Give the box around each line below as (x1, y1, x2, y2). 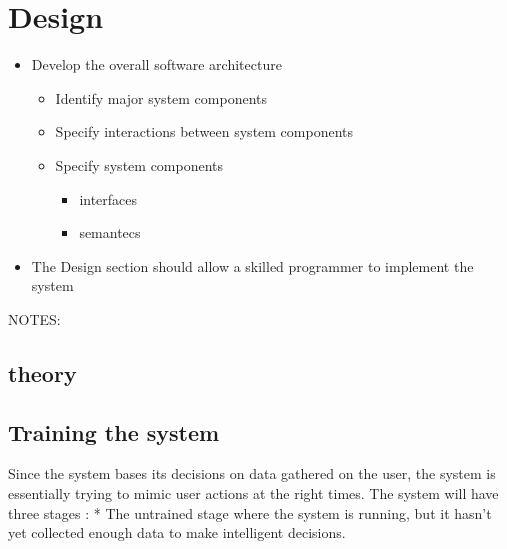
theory (8, 357, 77, 388)
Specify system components (55, 154, 224, 175)
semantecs (79, 222, 141, 243)
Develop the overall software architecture (31, 54, 282, 75)
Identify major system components (55, 87, 268, 108)
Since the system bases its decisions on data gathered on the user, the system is (8, 463, 496, 484)
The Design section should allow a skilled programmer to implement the (31, 255, 474, 276)
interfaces (79, 188, 138, 209)
